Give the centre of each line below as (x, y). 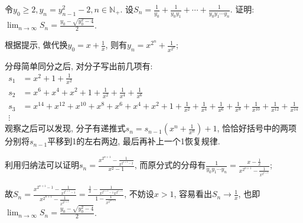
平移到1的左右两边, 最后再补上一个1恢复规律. (134, 141)
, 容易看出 (193, 194)
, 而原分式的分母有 (170, 165)
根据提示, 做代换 (36, 45)
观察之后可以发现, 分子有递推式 (65, 128)
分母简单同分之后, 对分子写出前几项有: (79, 65)
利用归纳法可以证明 (42, 165)
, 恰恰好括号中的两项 (257, 128)
